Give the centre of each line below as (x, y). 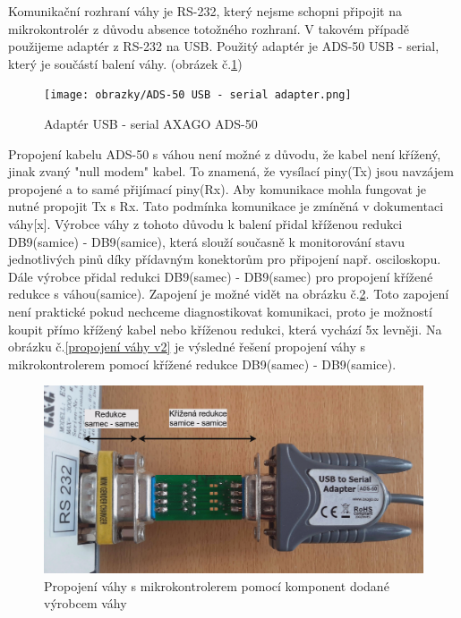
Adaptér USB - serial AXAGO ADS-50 (151, 124)
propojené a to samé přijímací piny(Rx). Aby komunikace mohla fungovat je (218, 188)
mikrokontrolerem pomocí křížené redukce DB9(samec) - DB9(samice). (202, 364)
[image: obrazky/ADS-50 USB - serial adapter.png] (198, 95)
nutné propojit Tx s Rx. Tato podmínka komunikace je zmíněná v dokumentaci (226, 206)
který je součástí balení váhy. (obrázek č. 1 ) (125, 63)
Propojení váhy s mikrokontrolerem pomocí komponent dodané (217, 585)
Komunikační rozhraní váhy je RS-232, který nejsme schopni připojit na (205, 11)
